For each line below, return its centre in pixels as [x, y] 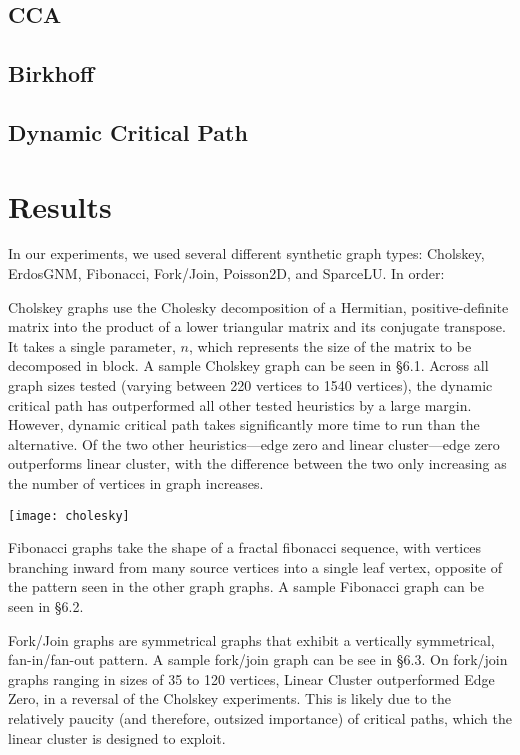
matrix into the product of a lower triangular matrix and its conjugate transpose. [257, 326]
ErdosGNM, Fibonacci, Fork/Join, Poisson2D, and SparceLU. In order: [226, 273]
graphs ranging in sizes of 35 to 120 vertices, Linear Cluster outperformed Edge [251, 678]
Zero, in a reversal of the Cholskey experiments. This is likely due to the [230, 698]
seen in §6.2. [46, 606]
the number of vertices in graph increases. [136, 483]
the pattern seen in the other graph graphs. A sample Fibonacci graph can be [246, 586]
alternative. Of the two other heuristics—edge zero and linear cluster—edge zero [254, 443]
